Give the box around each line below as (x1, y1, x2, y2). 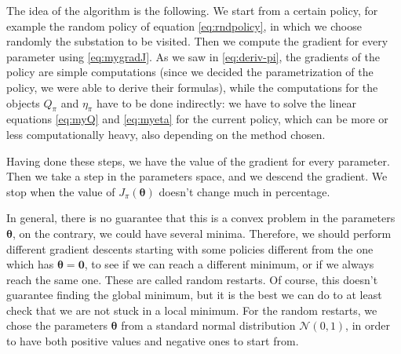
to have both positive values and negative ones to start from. (6, 333, 299, 349)
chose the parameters (6, 317, 108, 334)
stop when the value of (6, 183, 115, 199)
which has (6, 256, 54, 272)
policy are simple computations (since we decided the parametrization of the (6, 64, 374, 80)
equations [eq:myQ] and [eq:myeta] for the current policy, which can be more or (6, 111, 388, 127)
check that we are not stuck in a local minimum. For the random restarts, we (6, 301, 377, 318)
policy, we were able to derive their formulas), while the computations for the (6, 78, 378, 95)
